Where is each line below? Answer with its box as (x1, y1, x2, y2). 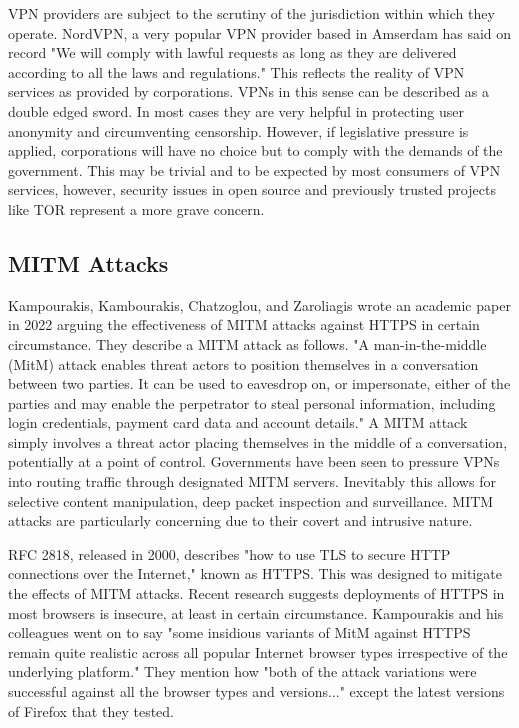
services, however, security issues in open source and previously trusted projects (8, 179, 496, 200)
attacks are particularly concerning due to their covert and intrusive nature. (8, 510, 473, 531)
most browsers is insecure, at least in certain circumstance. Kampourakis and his (8, 602, 504, 623)
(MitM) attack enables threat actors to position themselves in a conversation (8, 353, 479, 374)
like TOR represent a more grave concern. (8, 198, 265, 219)
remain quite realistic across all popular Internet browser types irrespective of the (8, 641, 508, 662)
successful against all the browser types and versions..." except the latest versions (8, 681, 505, 702)
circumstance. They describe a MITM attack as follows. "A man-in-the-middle (8, 333, 487, 354)
